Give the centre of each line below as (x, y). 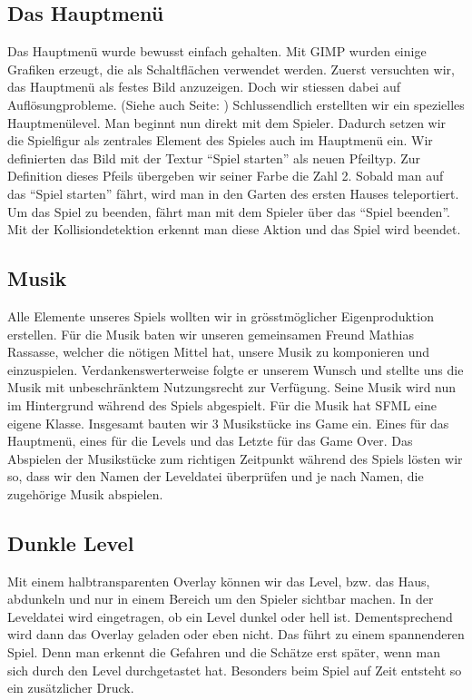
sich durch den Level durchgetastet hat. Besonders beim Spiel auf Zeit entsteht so (235, 670)
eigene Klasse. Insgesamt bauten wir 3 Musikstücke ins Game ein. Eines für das (228, 423)
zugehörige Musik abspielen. (85, 493)
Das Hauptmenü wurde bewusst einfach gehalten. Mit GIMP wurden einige (217, 51)
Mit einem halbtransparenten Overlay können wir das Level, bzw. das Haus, (219, 581)
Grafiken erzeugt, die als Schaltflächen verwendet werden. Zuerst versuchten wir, (231, 69)
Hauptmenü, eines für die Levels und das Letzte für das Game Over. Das (210, 441)
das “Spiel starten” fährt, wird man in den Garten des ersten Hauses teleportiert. (233, 193)
